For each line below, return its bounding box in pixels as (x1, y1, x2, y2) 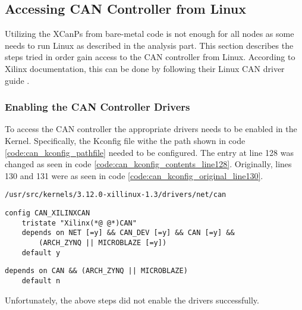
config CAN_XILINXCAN (5, 209, 90, 218)
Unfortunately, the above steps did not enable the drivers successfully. (5, 293, 259, 306)
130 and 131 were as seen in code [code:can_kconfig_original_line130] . (5, 169, 263, 181)
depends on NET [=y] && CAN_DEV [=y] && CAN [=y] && (21, 228, 235, 237)
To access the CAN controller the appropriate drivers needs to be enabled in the (5, 123, 297, 135)
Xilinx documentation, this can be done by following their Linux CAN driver (5, 62, 285, 74)
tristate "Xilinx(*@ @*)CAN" (21, 218, 137, 227)
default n (21, 276, 61, 285)
